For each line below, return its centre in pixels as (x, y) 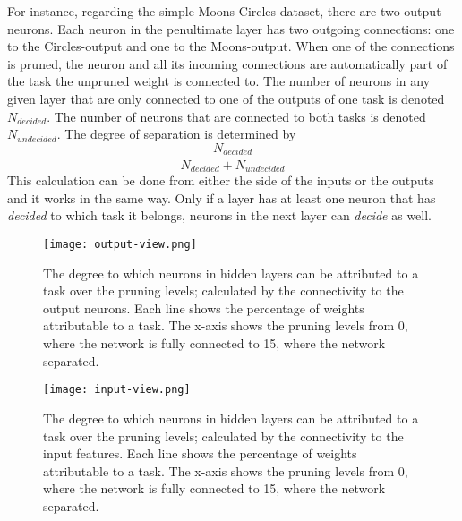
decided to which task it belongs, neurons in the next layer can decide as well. (220, 215)
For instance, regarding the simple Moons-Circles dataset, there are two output (224, 11)
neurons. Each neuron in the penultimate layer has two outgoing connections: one (231, 28)
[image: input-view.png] (117, 390)
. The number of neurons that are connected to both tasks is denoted (236, 116)
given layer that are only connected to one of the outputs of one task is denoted (226, 98)
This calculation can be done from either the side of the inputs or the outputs (221, 180)
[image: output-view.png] (120, 245)
